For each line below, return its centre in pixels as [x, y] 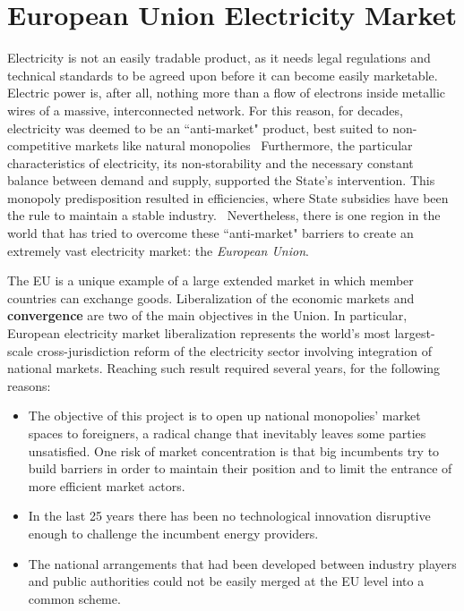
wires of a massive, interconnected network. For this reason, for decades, [205, 110]
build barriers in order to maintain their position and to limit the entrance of [240, 468]
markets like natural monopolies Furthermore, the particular [244, 145]
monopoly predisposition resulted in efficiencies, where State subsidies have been [228, 197]
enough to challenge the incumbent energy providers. [173, 533]
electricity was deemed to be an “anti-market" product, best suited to [198, 127]
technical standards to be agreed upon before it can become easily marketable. [223, 75]
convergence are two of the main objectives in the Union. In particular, [207, 315]
